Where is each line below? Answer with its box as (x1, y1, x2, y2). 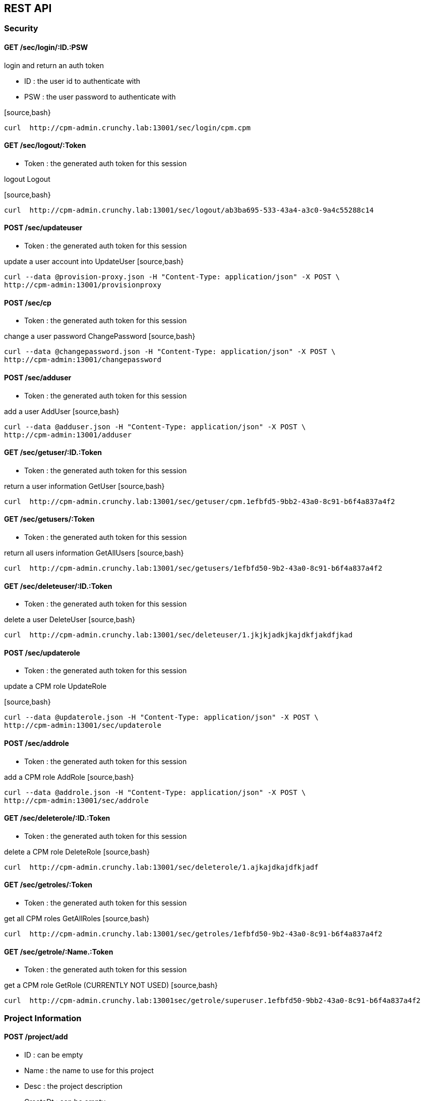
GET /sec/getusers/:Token (4, 515, 95, 524)
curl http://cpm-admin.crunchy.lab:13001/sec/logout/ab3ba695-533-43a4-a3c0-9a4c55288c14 (4, 206, 374, 214)
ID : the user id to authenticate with (24, 76, 141, 85)
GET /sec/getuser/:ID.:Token (4, 448, 102, 457)
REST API (4, 2, 52, 15)
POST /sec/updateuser (4, 223, 83, 232)
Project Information (4, 1013, 82, 1023)
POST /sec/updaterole (4, 648, 80, 657)
